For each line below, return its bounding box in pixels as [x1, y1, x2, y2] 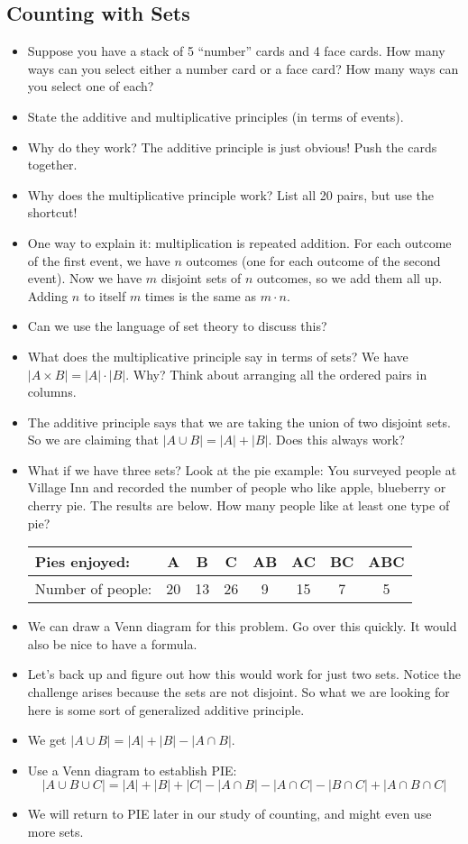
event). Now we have [27, 269, 142, 288]
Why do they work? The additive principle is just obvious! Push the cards [27, 137, 437, 156]
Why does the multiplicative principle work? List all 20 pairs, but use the [27, 185, 434, 204]
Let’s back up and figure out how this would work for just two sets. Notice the [27, 665, 461, 683]
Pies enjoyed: [34, 551, 131, 573]
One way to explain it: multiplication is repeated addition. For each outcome [27, 233, 452, 252]
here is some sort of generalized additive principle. [27, 700, 305, 719]
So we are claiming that [27, 430, 159, 449]
